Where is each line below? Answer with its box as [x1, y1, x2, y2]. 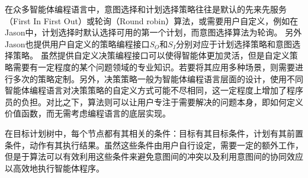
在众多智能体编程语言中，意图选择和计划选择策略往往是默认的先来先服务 [5, 3, 287, 15]
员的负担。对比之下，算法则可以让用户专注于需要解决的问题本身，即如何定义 [5, 95, 303, 108]
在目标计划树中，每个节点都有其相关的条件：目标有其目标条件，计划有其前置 [5, 127, 303, 139]
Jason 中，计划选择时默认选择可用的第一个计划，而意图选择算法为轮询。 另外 [5, 26, 302, 38]
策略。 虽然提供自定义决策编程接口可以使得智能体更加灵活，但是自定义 [12, 49, 290, 62]
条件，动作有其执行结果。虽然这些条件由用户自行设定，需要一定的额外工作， [5, 138, 303, 151]
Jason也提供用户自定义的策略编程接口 [5, 37, 150, 50]
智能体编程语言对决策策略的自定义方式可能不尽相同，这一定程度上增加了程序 [5, 84, 303, 96]
